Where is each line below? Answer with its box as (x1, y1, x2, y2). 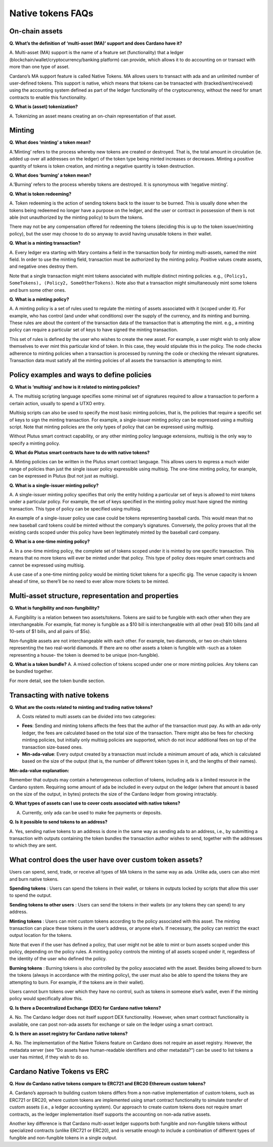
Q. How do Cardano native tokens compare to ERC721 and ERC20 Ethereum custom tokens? (9, 1081, 206, 1087)
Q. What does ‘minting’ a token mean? (9, 139, 91, 145)
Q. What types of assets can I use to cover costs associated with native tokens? (9, 800, 180, 806)
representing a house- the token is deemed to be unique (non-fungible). (9, 652, 159, 658)
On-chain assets (9, 27, 63, 35)
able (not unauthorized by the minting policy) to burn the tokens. (9, 214, 144, 220)
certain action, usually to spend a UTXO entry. (9, 400, 106, 406)
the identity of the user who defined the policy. (9, 956, 107, 962)
